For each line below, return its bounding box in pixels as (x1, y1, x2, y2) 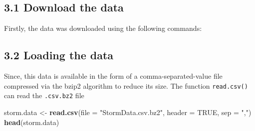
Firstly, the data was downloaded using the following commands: (4, 23, 202, 33)
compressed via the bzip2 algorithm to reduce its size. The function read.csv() (4, 80, 248, 91)
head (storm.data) (4, 117, 59, 127)
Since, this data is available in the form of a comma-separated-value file (4, 71, 223, 81)
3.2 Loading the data (4, 47, 114, 63)
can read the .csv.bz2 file (4, 90, 84, 101)
